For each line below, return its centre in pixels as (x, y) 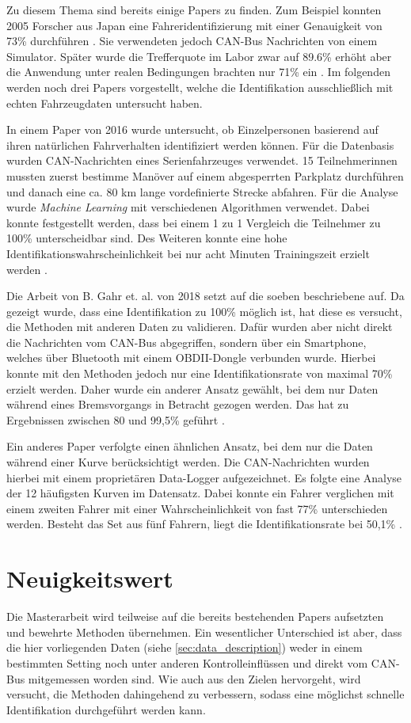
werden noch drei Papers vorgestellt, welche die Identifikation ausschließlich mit (200, 87)
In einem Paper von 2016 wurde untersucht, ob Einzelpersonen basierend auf (192, 129)
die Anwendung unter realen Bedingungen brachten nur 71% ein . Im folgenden (198, 72)
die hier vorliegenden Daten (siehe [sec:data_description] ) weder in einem (185, 647)
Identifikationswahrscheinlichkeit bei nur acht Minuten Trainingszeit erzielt (188, 253)
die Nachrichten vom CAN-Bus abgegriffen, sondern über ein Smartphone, (186, 342)
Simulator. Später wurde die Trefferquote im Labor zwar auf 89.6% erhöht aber (199, 56)
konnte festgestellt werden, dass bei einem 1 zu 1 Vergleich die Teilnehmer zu (194, 222)
